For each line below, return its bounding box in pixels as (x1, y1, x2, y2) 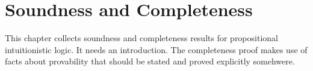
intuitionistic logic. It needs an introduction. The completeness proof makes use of (5, 43, 308, 55)
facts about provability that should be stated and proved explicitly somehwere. (5, 55, 295, 67)
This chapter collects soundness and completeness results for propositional (5, 32, 278, 44)
